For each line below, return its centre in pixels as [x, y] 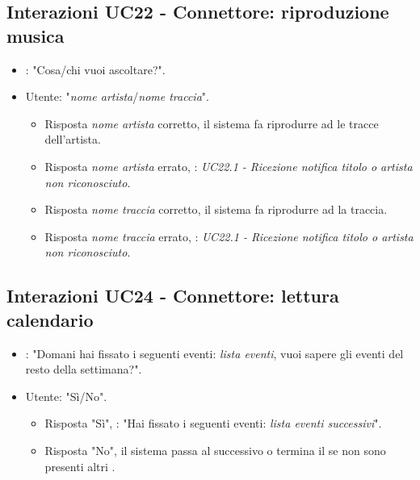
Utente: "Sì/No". [66, 396]
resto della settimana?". [84, 369]
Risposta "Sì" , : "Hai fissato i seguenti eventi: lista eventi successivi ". [213, 423]
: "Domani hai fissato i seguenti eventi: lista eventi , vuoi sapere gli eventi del [214, 353]
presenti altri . [80, 466]
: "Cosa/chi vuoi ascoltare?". [95, 69]
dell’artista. [73, 139]
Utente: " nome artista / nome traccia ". [117, 96]
